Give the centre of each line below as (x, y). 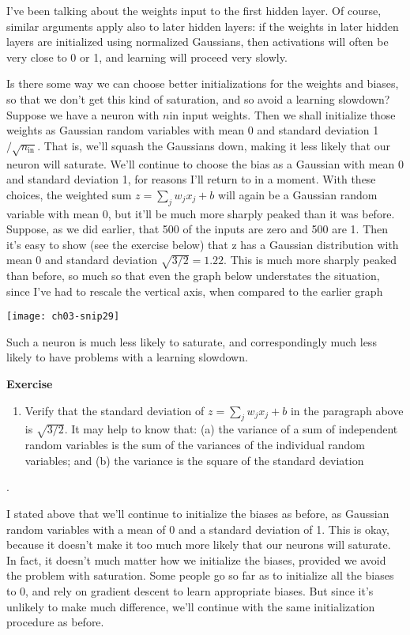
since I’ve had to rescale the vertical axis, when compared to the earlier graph (195, 291)
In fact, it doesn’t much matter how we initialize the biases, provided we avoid (196, 559)
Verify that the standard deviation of (115, 410)
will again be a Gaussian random (298, 194)
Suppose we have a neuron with (83, 114)
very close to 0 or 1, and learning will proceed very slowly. (147, 57)
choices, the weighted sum (69, 194)
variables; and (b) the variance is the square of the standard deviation (194, 460)
